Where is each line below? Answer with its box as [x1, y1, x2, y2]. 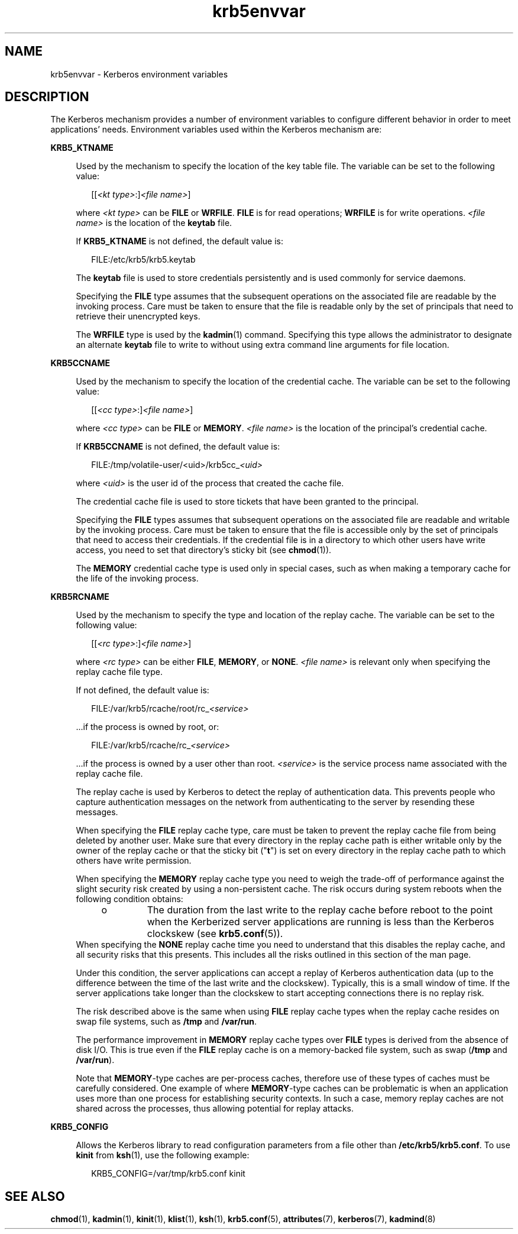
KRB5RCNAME [50, 592, 109, 602]
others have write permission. [76, 855, 192, 866]
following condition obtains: [76, 894, 183, 904]
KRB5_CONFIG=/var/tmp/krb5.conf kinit [91, 1168, 245, 1179]
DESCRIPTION [5, 89, 89, 105]
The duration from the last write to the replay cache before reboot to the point [147, 904, 493, 916]
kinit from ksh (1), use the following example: [76, 1150, 250, 1161]
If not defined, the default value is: [76, 685, 209, 696]
